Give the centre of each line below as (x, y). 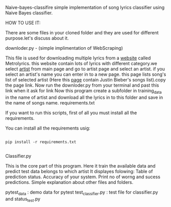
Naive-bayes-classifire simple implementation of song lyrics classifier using (85, 7)
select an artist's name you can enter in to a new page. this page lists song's (86, 74)
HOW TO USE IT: (23, 23)
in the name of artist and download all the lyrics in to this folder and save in (84, 97)
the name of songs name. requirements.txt (50, 102)
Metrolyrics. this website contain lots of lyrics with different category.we (81, 63)
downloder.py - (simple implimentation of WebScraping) (64, 48)
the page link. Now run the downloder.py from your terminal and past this (82, 85)
